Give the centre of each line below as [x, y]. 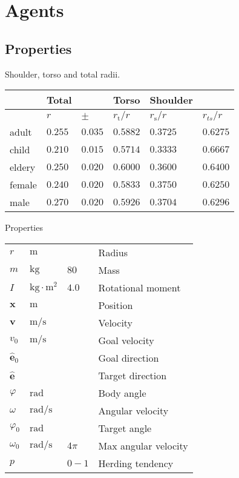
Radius [113, 252]
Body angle [122, 393]
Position [116, 305]
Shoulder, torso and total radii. [63, 74]
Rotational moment [139, 287]
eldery [23, 167]
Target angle [125, 428]
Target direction [133, 375]
